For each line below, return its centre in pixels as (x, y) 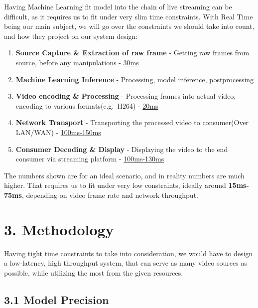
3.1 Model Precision (57, 299)
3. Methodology (59, 229)
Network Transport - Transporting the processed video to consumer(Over (132, 122)
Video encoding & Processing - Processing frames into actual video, (126, 96)
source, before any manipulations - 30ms (77, 62)
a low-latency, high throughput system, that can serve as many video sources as (126, 263)
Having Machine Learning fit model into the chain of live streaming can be (118, 6)
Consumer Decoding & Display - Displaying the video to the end (122, 149)
